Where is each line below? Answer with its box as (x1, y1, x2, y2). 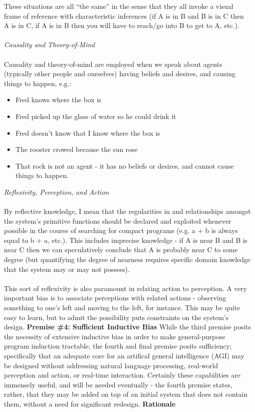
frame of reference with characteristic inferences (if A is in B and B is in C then (4, 10, 244, 21)
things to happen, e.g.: (4, 78, 72, 88)
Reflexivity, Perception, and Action (4, 186, 109, 197)
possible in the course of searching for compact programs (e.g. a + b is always (4, 225, 238, 235)
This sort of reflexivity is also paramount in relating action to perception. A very (4, 283, 247, 293)
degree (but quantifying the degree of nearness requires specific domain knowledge (4, 254, 251, 265)
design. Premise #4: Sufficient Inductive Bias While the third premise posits (4, 322, 251, 332)
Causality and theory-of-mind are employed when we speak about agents (4, 59, 223, 69)
